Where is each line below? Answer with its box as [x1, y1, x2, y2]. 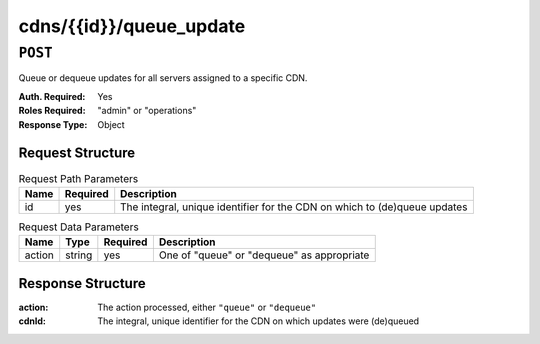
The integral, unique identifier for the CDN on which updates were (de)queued [97, 315, 420, 327]
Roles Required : [18, 105, 86, 117]
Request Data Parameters [18, 220, 139, 234]
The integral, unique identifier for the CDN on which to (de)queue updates [120, 200, 468, 214]
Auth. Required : [18, 90, 86, 102]
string [65, 248, 93, 262]
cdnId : [18, 315, 47, 327]
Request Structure [18, 145, 136, 162]
